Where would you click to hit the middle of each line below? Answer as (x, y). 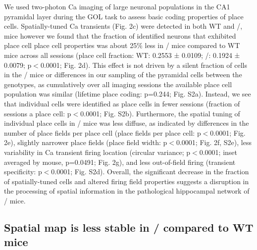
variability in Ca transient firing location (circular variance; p (97, 152)
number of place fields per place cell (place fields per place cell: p (103, 132)
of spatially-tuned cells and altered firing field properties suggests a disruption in (127, 181)
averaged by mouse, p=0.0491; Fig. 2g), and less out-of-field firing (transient (120, 162)
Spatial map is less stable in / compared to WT (129, 227)
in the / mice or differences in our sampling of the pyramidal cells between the (123, 75)
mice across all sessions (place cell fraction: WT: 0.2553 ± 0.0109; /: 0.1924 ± (122, 55)
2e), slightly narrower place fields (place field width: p (86, 142)
